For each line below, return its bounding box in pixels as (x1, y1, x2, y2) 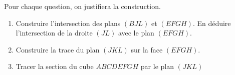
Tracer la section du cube (16, 61, 94, 71)
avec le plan (118, 27, 154, 38)
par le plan (140, 61, 174, 71)
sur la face (131, 44, 163, 54)
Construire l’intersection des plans (16, 17, 121, 28)
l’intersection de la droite (16, 27, 93, 38)
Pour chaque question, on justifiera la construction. (4, 1, 161, 11)
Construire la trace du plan (16, 44, 100, 54)
